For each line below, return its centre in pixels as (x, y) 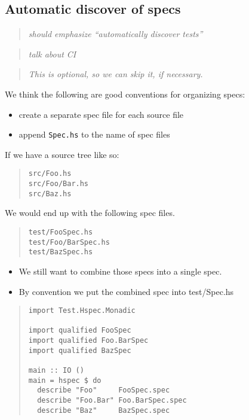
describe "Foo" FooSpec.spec (104, 390)
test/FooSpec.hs (61, 232)
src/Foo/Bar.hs (59, 184)
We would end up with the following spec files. (90, 213)
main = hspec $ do (65, 380)
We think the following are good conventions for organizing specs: (125, 94)
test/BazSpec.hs (61, 252)
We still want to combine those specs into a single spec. (120, 271)
